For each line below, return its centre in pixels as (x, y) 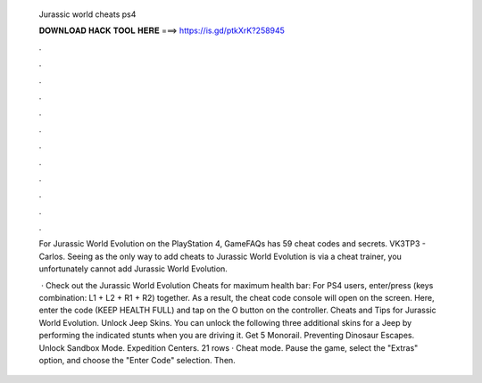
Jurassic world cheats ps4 (87, 14)
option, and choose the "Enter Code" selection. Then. (137, 360)
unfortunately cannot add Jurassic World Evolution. (133, 269)
